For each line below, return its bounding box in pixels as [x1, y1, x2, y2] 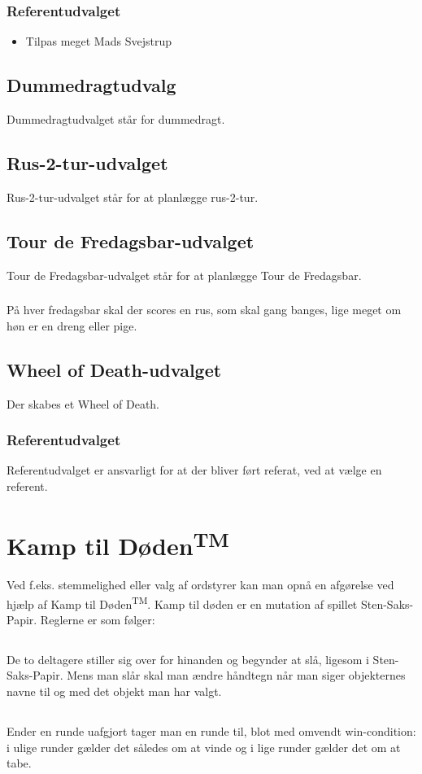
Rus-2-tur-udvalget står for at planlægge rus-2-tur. [7, 188, 259, 205]
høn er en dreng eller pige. [7, 317, 137, 334]
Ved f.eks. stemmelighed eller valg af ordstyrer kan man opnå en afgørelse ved [7, 575, 394, 593]
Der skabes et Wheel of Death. [7, 395, 160, 412]
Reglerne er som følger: [40, 610, 155, 628]
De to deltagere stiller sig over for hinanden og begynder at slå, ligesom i [7, 650, 369, 667]
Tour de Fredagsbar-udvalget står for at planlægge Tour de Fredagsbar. [7, 266, 362, 283]
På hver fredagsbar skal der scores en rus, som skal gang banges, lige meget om [7, 301, 402, 318]
